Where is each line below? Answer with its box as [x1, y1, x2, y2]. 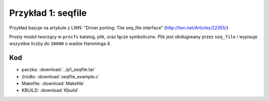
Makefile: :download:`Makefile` [21, 81, 85, 87]
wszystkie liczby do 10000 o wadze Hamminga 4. [9, 41, 112, 47]
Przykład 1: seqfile [9, 7, 87, 18]
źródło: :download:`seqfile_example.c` [21, 73, 100, 79]
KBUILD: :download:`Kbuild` [21, 87, 79, 94]
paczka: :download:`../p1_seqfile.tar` [21, 67, 96, 73]
